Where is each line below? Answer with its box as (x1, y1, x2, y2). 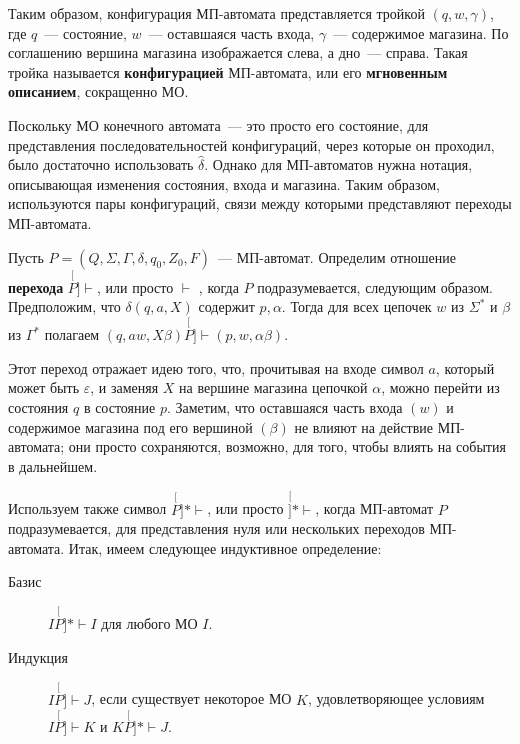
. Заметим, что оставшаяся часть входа (166, 396, 403, 417)
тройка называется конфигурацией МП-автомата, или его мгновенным (8, 61, 448, 82)
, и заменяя (90, 377, 159, 398)
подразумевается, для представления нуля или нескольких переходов (8, 518, 425, 539)
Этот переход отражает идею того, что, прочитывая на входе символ (8, 357, 424, 378)
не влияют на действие (294, 416, 434, 437)
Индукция (8, 646, 68, 667)
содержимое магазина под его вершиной (8, 416, 253, 437)
